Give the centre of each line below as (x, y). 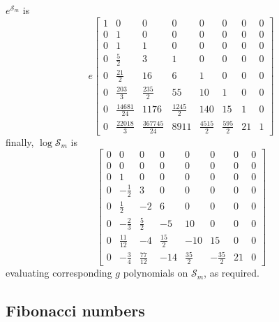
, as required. (232, 273)
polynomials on (156, 273)
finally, (20, 141)
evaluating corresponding (59, 273)
